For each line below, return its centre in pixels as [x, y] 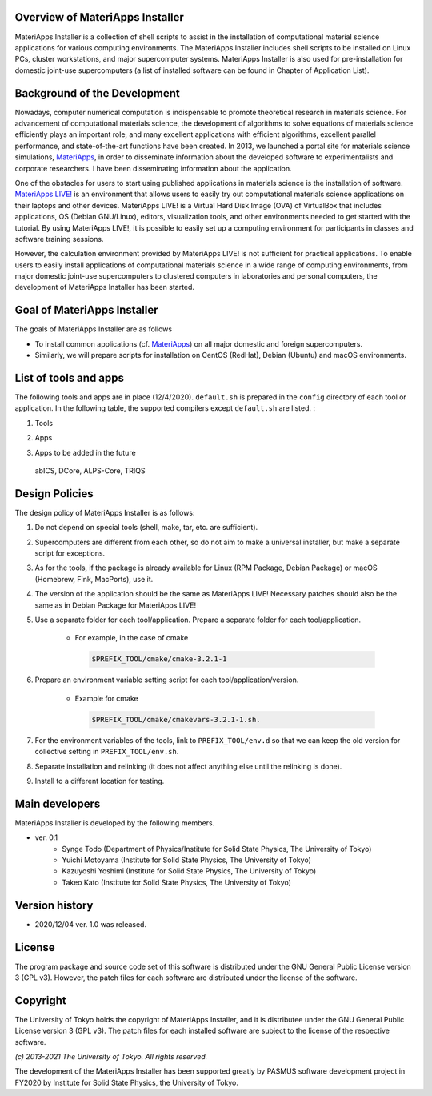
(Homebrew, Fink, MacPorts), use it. [94, 579]
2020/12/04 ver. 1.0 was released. [91, 924]
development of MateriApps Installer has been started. [105, 287]
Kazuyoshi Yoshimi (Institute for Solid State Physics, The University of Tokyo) [189, 871]
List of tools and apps [69, 377]
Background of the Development [97, 93]
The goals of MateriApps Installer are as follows [93, 329]
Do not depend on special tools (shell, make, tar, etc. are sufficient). [146, 528]
